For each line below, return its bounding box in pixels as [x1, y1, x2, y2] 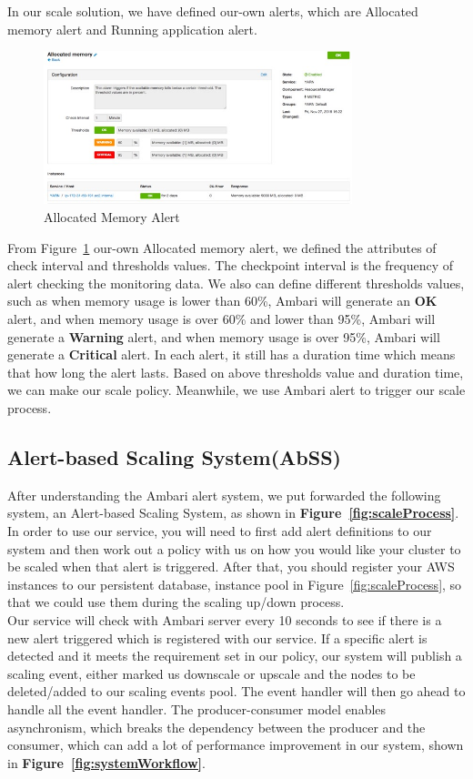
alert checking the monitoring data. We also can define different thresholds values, [7, 273, 465, 292]
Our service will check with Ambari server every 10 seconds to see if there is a [7, 610, 442, 629]
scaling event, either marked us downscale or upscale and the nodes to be [7, 663, 416, 683]
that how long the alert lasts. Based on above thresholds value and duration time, [7, 362, 464, 381]
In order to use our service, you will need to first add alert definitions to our [7, 521, 432, 540]
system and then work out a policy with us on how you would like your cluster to [7, 539, 461, 558]
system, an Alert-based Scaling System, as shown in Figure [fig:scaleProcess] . [7, 503, 459, 522]
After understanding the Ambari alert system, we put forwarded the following [7, 485, 441, 504]
